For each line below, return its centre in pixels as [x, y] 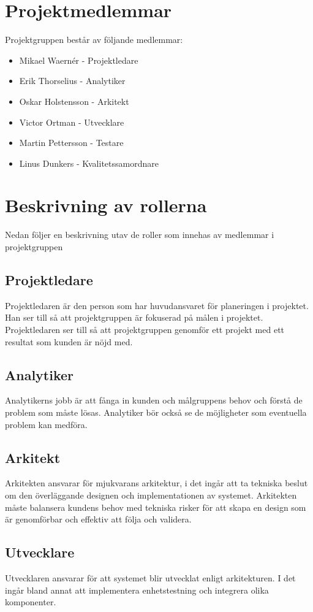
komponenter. [31, 602]
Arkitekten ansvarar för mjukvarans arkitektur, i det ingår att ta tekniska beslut [156, 483]
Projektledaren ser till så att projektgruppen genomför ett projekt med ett [145, 329]
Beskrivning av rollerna [106, 205]
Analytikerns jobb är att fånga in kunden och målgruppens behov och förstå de [154, 400]
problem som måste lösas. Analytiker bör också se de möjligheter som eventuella [156, 412]
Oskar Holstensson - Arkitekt [74, 101]
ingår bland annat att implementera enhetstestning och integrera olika [137, 590]
